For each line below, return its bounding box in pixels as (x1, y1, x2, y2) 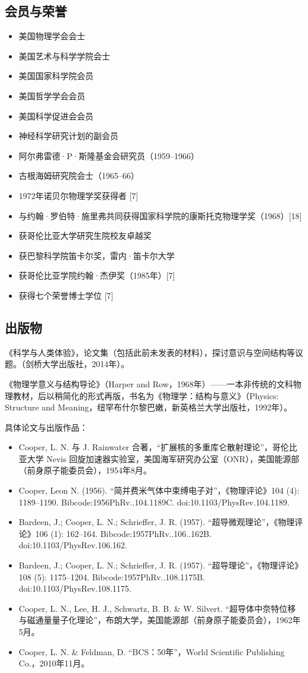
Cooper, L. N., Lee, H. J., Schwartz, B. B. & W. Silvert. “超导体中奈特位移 (18, 602, 296, 614)
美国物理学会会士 (18, 30, 85, 42)
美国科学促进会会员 (18, 109, 94, 122)
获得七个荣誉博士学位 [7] (18, 289, 114, 301)
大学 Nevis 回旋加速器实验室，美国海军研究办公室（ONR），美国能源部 (27, 452, 300, 465)
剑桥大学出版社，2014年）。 (25, 358, 129, 370)
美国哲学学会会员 (18, 89, 85, 102)
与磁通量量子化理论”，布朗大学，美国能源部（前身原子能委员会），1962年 (18, 614, 301, 626)
